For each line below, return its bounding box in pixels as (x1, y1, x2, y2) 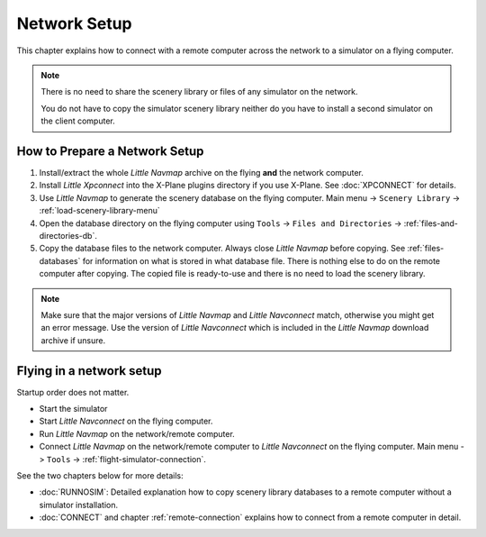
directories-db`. (39, 230, 98, 241)
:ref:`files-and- (403, 217, 459, 229)
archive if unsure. (40, 334, 106, 346)
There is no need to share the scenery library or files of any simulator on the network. (40, 86, 359, 97)
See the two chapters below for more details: (16, 469, 184, 481)
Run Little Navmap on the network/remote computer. (39, 428, 236, 439)
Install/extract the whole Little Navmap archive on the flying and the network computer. (39, 168, 364, 178)
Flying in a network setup (16, 363, 162, 378)
